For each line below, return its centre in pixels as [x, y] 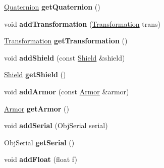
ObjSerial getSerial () [39, 142]
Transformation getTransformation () [66, 41]
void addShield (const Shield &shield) [65, 57]
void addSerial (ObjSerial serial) [56, 125]
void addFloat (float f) [41, 159]
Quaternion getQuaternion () [52, 7]
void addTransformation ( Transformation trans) [82, 23]
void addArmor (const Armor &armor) [67, 91]
